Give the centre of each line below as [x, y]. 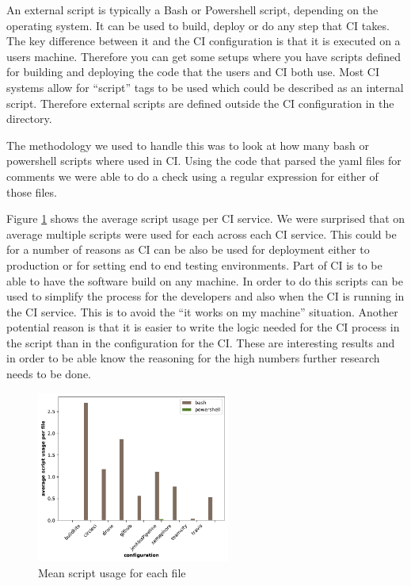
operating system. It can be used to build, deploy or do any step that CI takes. [198, 25]
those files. [32, 192]
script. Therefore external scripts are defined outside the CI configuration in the [200, 103]
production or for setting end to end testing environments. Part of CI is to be [194, 264]
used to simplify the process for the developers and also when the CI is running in [205, 296]
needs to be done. [49, 374]
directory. [29, 119]
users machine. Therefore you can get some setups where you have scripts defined [204, 56]
